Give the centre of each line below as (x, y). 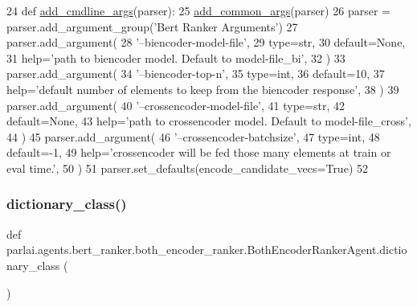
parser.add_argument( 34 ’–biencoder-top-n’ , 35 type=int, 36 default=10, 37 (196, 74)
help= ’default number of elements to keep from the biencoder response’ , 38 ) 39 (203, 89)
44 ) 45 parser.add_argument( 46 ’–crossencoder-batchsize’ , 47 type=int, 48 (193, 136)
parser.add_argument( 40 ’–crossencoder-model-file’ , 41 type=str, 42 (176, 105)
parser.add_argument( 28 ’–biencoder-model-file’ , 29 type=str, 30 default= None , (206, 42)
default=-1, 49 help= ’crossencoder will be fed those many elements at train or (199, 152)
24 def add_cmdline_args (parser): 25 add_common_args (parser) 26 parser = (198, 10)
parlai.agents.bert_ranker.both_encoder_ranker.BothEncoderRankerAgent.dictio (207, 250)
